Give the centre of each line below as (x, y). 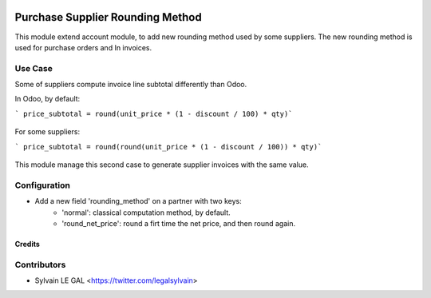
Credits (27, 244)
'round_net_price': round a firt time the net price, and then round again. (178, 223)
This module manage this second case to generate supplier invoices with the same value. (162, 165)
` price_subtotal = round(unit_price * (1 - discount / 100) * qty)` (154, 113)
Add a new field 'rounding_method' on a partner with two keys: (138, 201)
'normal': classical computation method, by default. (146, 213)
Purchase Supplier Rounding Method (109, 17)
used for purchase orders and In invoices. (83, 47)
